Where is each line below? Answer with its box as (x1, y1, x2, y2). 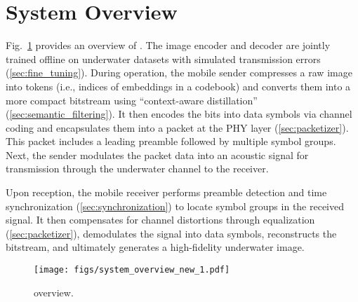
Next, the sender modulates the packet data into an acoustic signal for (6, 147, 309, 162)
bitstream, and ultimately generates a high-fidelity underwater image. (6, 240, 305, 254)
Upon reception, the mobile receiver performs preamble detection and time (6, 185, 327, 200)
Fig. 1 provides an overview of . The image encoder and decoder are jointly (6, 38, 331, 53)
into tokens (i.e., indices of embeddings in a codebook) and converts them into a (6, 78, 351, 93)
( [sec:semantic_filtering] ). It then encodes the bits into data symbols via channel (6, 107, 352, 121)
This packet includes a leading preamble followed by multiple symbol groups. (6, 134, 336, 149)
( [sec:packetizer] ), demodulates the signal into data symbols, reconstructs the (6, 226, 337, 240)
